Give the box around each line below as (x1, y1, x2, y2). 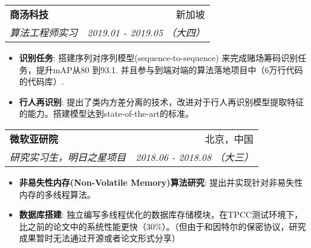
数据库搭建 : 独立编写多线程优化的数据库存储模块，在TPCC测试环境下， (19, 208, 303, 221)
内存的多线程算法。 (19, 188, 96, 200)
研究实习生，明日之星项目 (10, 149, 126, 164)
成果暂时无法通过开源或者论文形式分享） (19, 232, 180, 244)
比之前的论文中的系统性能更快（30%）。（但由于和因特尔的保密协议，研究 (19, 220, 306, 232)
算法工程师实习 (10, 25, 78, 39)
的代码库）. (19, 75, 64, 88)
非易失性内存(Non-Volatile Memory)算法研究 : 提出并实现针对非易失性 (19, 175, 303, 188)
